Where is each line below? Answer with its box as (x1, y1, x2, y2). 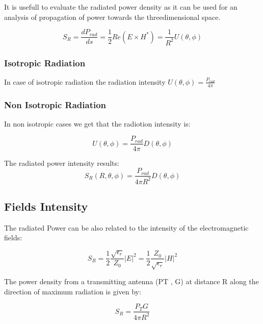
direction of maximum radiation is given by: (4, 286, 141, 296)
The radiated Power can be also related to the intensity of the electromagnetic (4, 222, 249, 233)
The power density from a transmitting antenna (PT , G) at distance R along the (4, 276, 259, 287)
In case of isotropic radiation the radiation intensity (4, 76, 166, 87)
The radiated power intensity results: (4, 157, 119, 168)
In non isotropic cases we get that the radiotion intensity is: (4, 118, 191, 129)
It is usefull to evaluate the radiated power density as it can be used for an (4, 2, 238, 12)
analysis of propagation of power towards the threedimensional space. (4, 11, 221, 22)
